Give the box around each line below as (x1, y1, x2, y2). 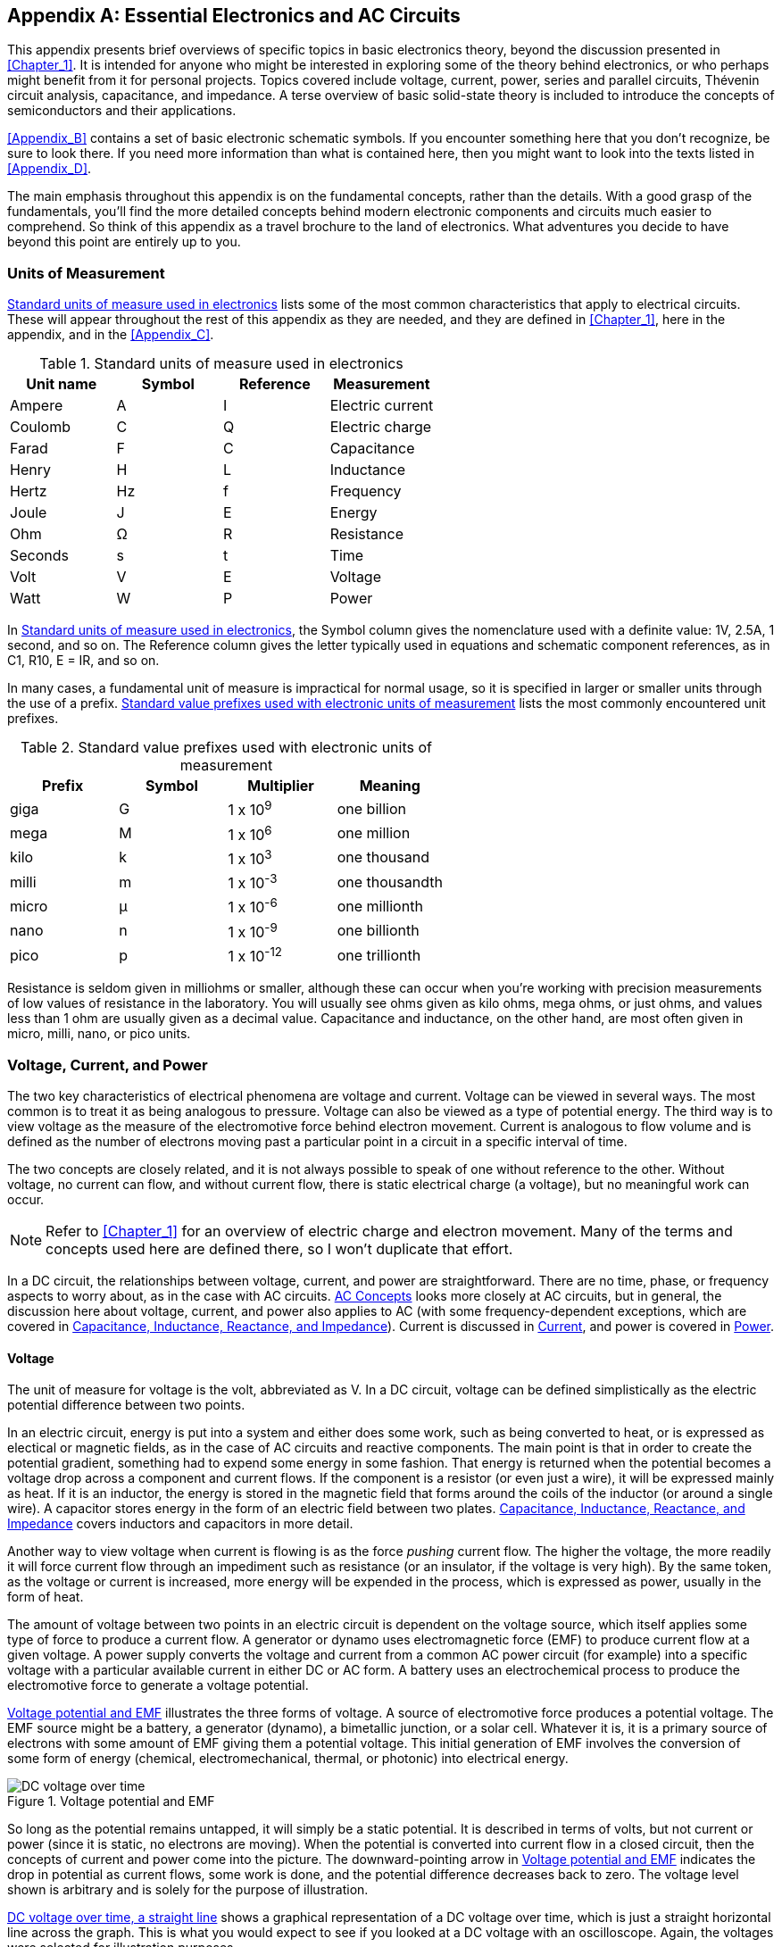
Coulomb (10, 418, 71, 437)
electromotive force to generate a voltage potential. (7, 1677, 309, 1693)
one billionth (337, 921, 420, 940)
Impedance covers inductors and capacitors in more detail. (7, 1516, 354, 1532)
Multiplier (247, 777, 314, 795)
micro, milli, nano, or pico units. (7, 1026, 191, 1042)
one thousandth (337, 872, 443, 891)
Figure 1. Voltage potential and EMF (7, 1793, 215, 1810)
